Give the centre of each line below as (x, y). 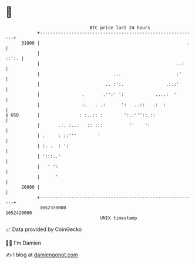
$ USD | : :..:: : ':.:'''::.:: (81, 115)
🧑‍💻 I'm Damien (23, 243)
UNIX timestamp (119, 218)
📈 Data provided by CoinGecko (44, 229)
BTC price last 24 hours (120, 28)
